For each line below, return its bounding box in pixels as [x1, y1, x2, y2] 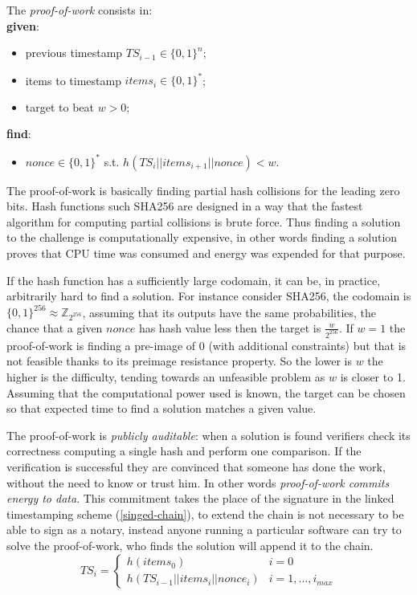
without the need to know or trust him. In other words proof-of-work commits [6, 474, 390, 491]
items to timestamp [25, 71, 121, 88]
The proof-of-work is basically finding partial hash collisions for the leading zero [6, 181, 400, 198]
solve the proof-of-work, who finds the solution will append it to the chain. [6, 536, 374, 553]
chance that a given [6, 319, 103, 336]
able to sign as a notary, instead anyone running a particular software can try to [6, 521, 402, 538]
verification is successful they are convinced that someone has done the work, [6, 458, 386, 475]
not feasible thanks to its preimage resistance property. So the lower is [6, 353, 352, 369]
